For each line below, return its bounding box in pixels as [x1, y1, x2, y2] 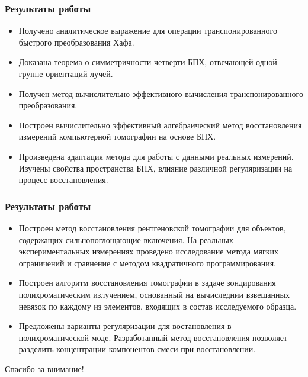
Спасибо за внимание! [5, 362, 84, 375]
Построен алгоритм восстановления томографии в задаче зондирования [18, 276, 276, 289]
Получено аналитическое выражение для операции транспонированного [18, 24, 277, 37]
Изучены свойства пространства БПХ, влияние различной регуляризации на [18, 162, 293, 174]
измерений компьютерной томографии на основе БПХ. [18, 130, 216, 143]
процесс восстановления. [18, 173, 108, 186]
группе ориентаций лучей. [18, 67, 113, 79]
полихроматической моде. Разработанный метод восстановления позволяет [18, 331, 288, 343]
